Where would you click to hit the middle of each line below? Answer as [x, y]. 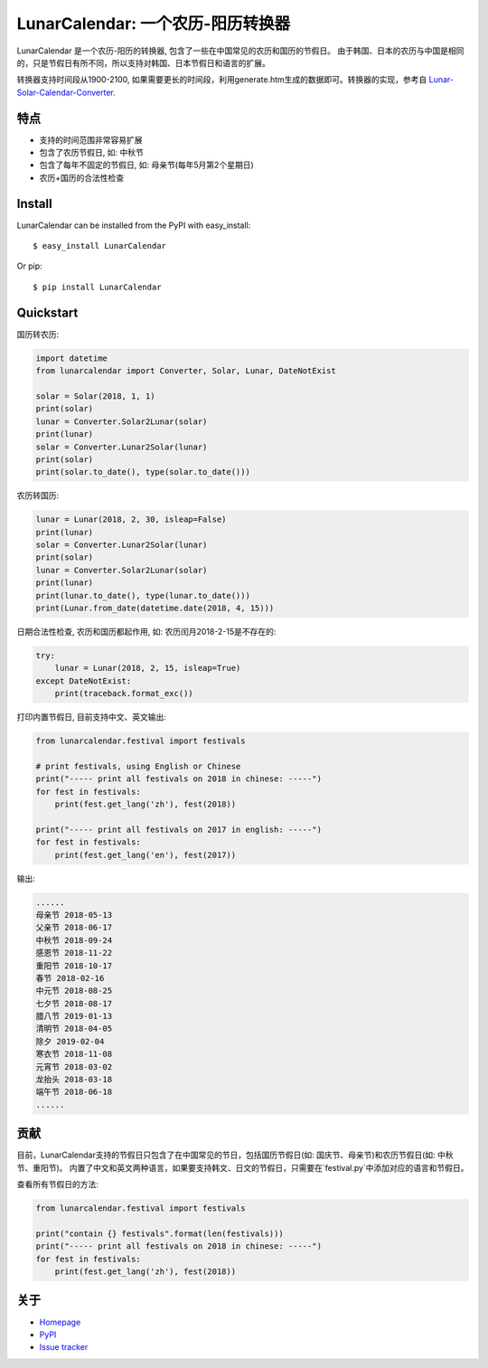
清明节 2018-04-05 [74, 1029]
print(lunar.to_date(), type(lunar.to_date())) [143, 595]
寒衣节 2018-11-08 [74, 1054]
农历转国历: [38, 495]
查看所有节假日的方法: [58, 1184]
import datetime [72, 358]
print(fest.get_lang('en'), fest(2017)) [145, 855]
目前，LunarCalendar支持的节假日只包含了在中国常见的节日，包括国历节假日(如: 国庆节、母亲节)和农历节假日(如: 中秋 [235, 1155]
